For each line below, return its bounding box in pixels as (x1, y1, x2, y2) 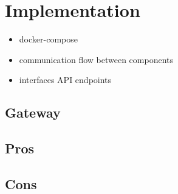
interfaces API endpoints (19, 73, 112, 86)
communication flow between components (19, 53, 174, 65)
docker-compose (19, 33, 78, 45)
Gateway (5, 103, 61, 122)
